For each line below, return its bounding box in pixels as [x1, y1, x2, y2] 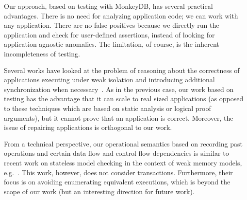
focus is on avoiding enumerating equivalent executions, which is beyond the [4, 177, 231, 187]
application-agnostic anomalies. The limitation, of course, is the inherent [4, 39, 219, 49]
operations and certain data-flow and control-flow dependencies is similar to [4, 148, 229, 158]
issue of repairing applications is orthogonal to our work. [4, 122, 172, 132]
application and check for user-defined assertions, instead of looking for [4, 29, 215, 39]
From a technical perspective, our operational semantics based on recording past [4, 138, 243, 148]
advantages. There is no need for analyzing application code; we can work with [4, 10, 238, 20]
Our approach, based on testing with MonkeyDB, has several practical [4, 1, 213, 11]
